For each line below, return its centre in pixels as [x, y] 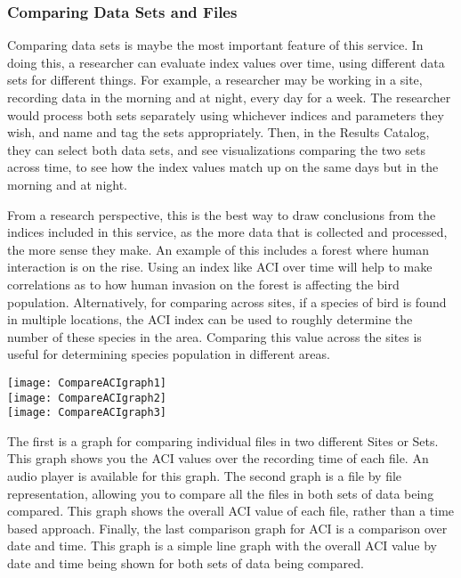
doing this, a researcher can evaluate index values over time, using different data [226, 62]
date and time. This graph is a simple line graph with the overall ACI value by [222, 545]
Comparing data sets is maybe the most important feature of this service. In [215, 45]
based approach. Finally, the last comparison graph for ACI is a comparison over [227, 528]
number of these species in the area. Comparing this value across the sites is [214, 336]
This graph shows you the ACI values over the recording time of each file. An [218, 458]
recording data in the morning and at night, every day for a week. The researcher [229, 97]
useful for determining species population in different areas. [169, 354]
